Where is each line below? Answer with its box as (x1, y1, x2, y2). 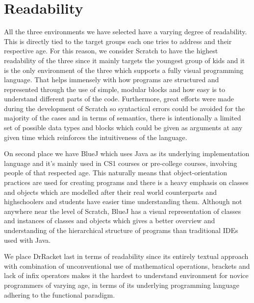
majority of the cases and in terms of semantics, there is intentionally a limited (4, 113, 241, 123)
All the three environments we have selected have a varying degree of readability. (4, 26, 247, 37)
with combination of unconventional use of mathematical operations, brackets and (4, 260, 250, 271)
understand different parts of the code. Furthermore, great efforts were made (4, 93, 234, 104)
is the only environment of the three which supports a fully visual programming (4, 65, 244, 75)
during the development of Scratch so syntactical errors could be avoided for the (4, 103, 245, 113)
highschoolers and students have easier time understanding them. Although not (4, 196, 242, 207)
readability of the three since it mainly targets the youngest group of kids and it (4, 55, 245, 65)
